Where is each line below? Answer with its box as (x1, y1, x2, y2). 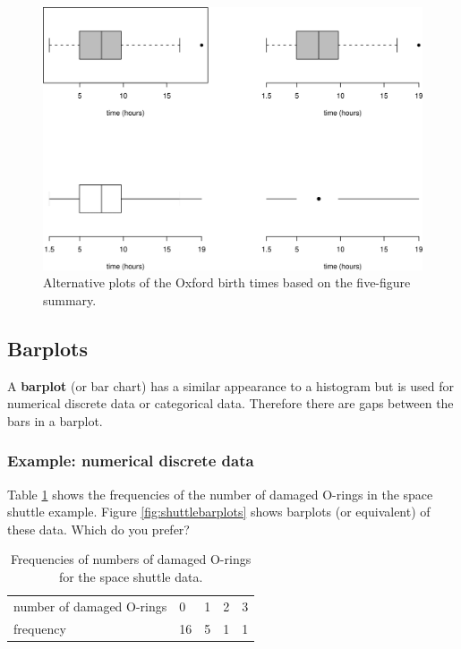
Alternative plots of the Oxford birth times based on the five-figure (43, 273, 411, 292)
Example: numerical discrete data (7, 449, 254, 472)
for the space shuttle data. (58, 567, 203, 585)
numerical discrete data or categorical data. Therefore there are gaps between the (7, 394, 454, 413)
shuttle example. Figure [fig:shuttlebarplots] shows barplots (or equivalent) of (7, 502, 431, 521)
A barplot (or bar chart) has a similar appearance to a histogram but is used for (7, 376, 455, 395)
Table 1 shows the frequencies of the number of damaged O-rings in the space (7, 484, 433, 503)
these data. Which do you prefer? (7, 519, 190, 538)
